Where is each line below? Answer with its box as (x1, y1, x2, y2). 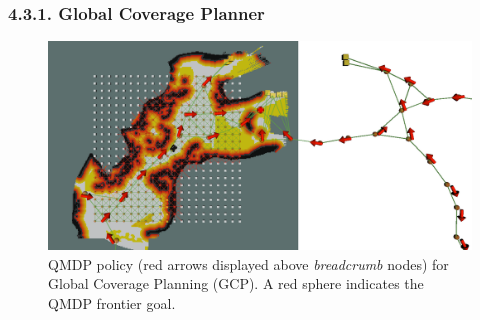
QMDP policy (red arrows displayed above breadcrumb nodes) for (48, 253, 449, 274)
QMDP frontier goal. (48, 292, 176, 313)
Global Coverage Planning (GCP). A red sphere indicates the (48, 273, 424, 294)
